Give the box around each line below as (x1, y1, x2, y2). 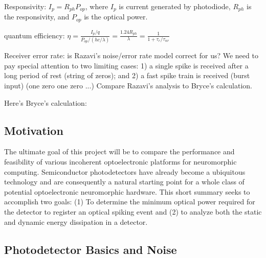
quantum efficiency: (4, 30, 65, 40)
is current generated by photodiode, (119, 1, 231, 11)
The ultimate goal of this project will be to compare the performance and (4, 146, 235, 157)
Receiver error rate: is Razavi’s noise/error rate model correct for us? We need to (4, 50, 258, 61)
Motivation (4, 122, 63, 138)
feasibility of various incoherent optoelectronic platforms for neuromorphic (4, 156, 237, 167)
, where (85, 1, 108, 11)
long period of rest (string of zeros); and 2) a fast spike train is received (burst (4, 70, 250, 81)
